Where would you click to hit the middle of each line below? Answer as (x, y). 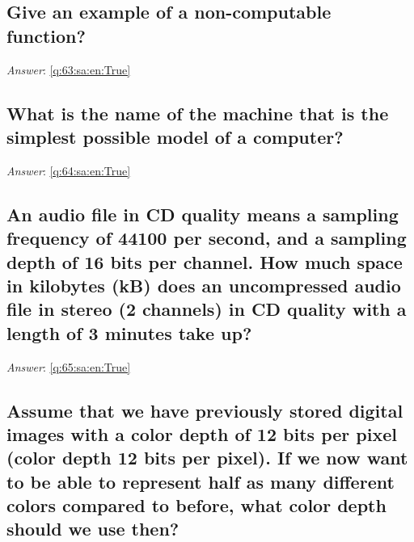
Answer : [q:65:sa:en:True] (69, 366)
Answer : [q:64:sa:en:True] (69, 170)
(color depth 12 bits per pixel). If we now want (207, 458)
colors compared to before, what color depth (196, 505)
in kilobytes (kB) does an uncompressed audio (204, 285)
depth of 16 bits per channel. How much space (205, 261)
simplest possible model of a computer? (175, 136)
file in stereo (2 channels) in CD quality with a (207, 309)
